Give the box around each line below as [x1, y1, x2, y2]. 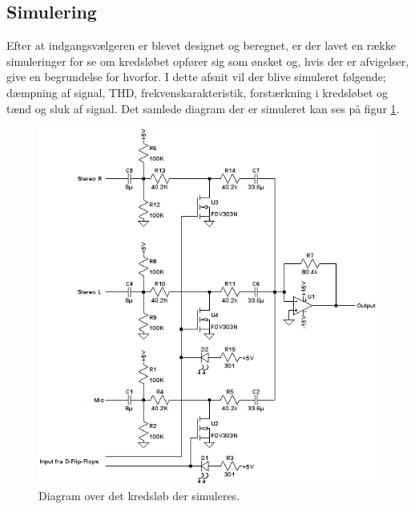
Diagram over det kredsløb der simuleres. [38, 487, 240, 503]
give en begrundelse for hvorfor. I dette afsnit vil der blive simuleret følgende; [6, 68, 386, 85]
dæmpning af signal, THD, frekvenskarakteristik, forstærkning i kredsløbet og [6, 83, 389, 100]
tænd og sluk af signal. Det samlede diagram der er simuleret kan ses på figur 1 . [6, 100, 400, 116]
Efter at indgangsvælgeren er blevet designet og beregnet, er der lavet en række [6, 37, 396, 54]
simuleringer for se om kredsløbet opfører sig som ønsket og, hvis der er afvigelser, [6, 52, 409, 69]
